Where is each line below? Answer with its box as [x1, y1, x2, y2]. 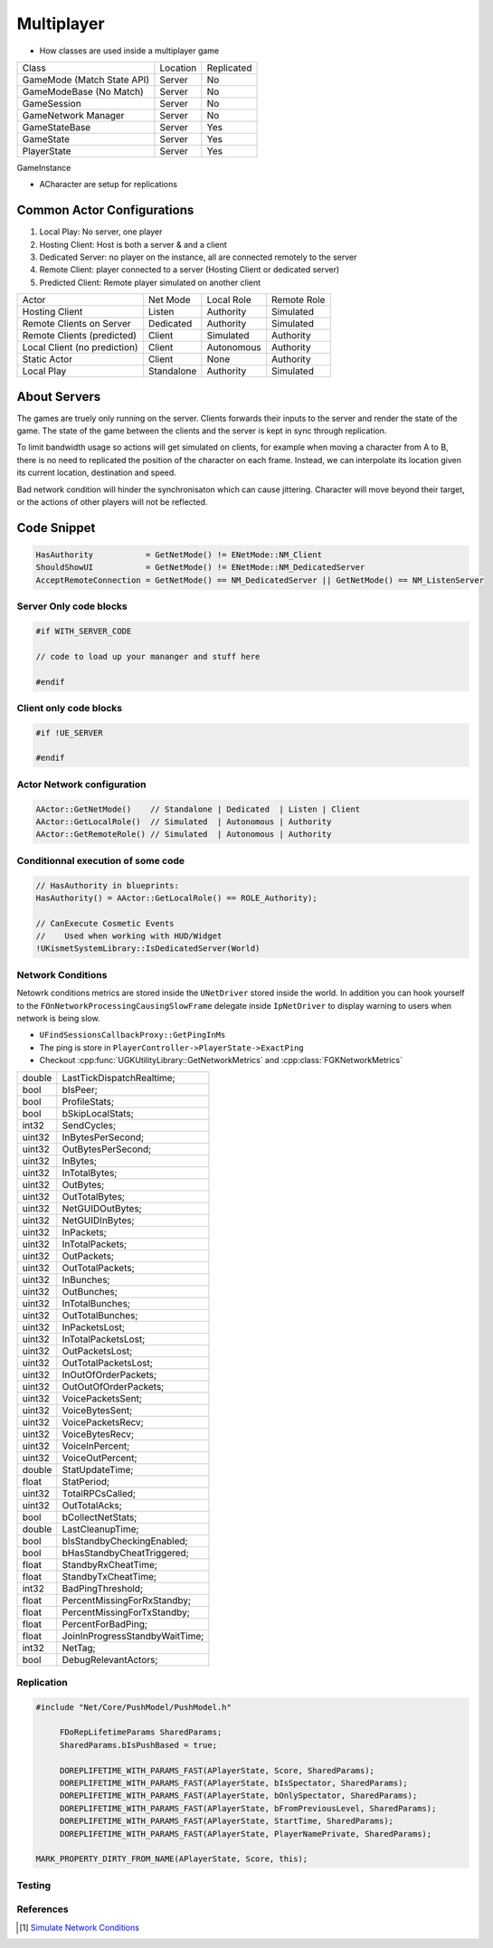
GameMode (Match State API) [22, 73, 149, 86]
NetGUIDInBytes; [62, 1213, 135, 1226]
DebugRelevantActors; [62, 1653, 158, 1666]
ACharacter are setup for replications [39, 179, 178, 190]
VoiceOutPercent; [62, 1451, 137, 1464]
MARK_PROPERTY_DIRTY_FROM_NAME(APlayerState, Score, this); [35, 1854, 308, 1864]
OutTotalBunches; [62, 1308, 138, 1321]
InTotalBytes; [62, 1166, 118, 1179]
